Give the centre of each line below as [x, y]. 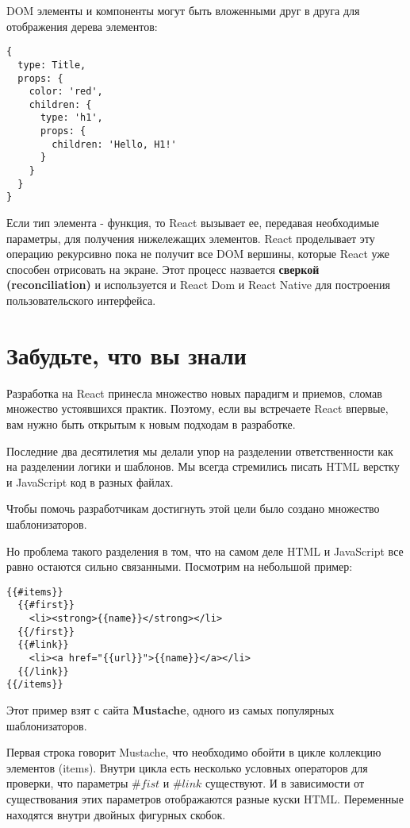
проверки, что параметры [67, 783]
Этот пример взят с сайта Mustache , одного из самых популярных [171, 709]
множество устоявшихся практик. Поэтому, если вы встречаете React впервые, [197, 408]
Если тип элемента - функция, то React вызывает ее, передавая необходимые [193, 223]
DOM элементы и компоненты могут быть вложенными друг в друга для [183, 10]
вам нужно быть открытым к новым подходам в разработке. [151, 424]
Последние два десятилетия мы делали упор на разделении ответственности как [200, 451]
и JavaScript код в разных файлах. [90, 481]
